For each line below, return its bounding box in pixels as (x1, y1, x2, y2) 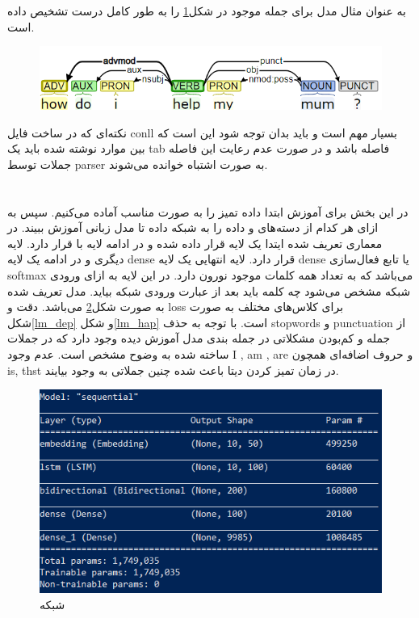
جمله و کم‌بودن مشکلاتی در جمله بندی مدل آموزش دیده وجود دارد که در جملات (7, 330, 391, 347)
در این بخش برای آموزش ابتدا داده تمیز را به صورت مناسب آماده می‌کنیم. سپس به (7, 203, 409, 220)
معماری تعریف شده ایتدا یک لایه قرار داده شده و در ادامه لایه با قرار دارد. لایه (7, 234, 383, 251)
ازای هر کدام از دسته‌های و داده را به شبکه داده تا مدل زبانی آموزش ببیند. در (7, 219, 379, 236)
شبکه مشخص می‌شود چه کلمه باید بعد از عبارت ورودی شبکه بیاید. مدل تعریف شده (7, 282, 411, 299)
